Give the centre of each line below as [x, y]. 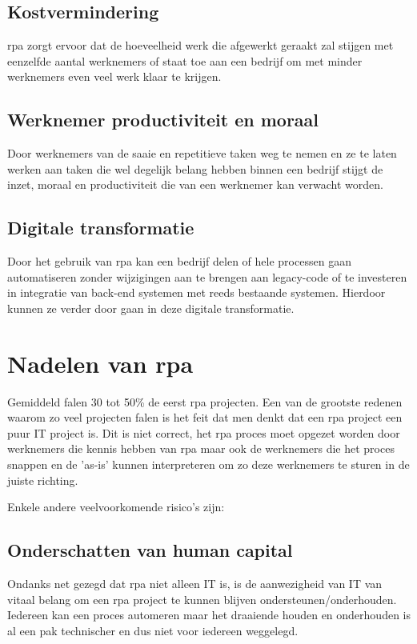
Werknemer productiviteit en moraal [163, 120]
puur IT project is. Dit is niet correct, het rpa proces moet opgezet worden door [204, 432]
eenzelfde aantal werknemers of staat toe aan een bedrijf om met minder [185, 60]
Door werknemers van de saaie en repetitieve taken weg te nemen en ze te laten [202, 153]
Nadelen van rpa [100, 363]
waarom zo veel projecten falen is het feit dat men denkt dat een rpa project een [205, 417]
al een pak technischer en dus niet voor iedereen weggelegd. [153, 630]
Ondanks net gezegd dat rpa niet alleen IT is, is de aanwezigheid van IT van [195, 584]
